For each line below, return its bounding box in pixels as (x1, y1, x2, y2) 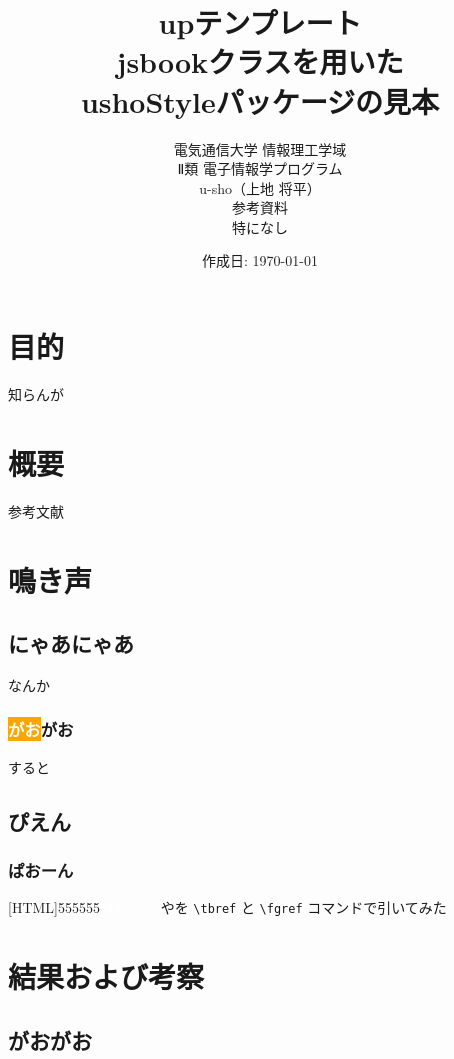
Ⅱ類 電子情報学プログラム (177, 158, 343, 179)
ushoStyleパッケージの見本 (80, 80, 440, 121)
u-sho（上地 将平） (199, 177, 321, 198)
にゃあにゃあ (8, 628, 134, 659)
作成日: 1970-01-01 (202, 250, 318, 271)
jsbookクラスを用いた (116, 41, 404, 82)
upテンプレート (158, 2, 362, 43)
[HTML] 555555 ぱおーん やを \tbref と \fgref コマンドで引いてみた (8, 897, 447, 918)
